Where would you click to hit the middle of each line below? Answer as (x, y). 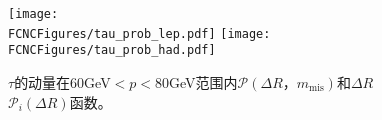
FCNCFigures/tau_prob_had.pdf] (112, 50)
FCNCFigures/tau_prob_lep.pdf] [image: (139, 33)
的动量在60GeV (62, 81)
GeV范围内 (203, 81)
